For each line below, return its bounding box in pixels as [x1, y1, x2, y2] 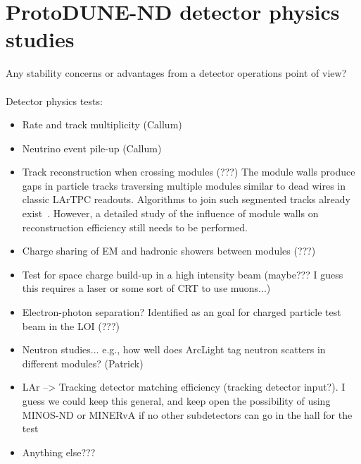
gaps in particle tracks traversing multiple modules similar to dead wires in [22, 178, 346, 193]
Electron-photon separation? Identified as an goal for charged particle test [22, 305, 341, 319]
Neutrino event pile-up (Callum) [22, 140, 162, 155]
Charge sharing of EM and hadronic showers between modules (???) [22, 243, 316, 258]
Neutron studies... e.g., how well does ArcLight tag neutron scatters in [22, 342, 326, 357]
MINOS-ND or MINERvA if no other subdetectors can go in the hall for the [22, 407, 353, 422]
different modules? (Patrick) [22, 355, 144, 370]
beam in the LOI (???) [22, 318, 120, 333]
